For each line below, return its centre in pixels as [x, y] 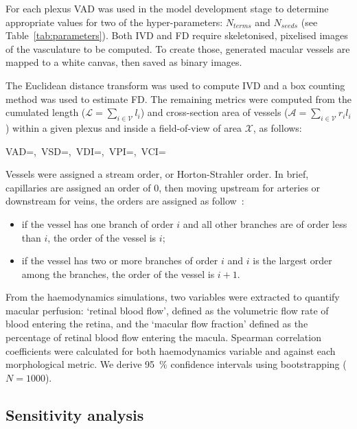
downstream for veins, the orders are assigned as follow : [125, 201]
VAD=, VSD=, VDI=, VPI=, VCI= [86, 151]
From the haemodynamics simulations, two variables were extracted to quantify [173, 297]
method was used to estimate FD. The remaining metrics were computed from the [178, 98]
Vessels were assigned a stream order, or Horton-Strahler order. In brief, [157, 174]
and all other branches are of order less [265, 223]
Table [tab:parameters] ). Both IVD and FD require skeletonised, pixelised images [177, 35]
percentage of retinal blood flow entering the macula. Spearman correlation [163, 337]
